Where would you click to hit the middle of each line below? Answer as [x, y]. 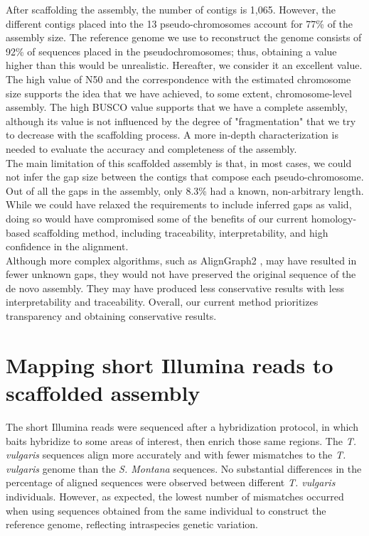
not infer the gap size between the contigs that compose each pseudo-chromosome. [185, 177]
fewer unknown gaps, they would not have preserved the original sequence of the [181, 274]
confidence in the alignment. [67, 246]
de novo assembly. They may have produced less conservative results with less [175, 288]
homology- [334, 218]
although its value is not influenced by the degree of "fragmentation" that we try [181, 120]
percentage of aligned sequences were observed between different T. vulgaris [171, 482]
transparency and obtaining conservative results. [111, 316]
